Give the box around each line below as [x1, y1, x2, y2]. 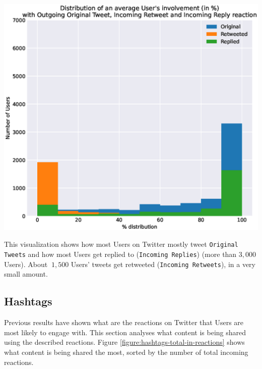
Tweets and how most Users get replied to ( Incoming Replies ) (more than [4, 249, 237, 259]
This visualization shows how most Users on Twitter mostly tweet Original [4, 239, 238, 249]
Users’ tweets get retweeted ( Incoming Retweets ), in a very [71, 258, 256, 269]
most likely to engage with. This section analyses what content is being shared [4, 327, 246, 337]
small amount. [4, 269, 48, 279]
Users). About [4, 258, 48, 269]
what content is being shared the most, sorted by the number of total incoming [4, 347, 248, 357]
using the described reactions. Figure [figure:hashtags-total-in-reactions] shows [4, 337, 245, 347]
